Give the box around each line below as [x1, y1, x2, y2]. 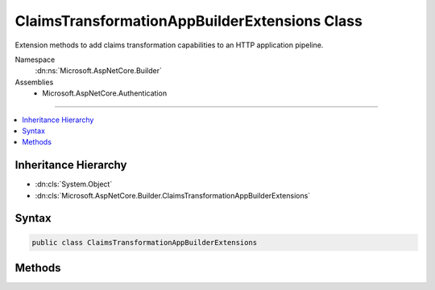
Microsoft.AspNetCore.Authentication [42, 88, 168, 98]
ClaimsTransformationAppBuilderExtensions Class [14, 12, 362, 30]
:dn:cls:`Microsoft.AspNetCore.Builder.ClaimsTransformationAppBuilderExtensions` [35, 190, 311, 200]
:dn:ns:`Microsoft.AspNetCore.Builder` [35, 66, 163, 76]
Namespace [14, 55, 56, 64]
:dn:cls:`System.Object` [35, 179, 113, 189]
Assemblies [14, 77, 54, 87]
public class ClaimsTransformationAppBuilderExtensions [31, 238, 258, 247]
